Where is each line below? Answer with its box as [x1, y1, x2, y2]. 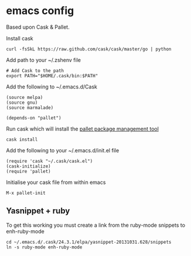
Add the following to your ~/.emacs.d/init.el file [6, 146, 120, 153]
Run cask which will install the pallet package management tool [6, 125, 159, 132]
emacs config [6, 4, 74, 18]
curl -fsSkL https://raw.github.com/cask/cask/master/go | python [6, 46, 172, 52]
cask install [6, 136, 38, 142]
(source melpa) [6, 94, 43, 100]
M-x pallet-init [6, 190, 46, 196]
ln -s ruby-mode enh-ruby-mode [6, 244, 83, 250]
